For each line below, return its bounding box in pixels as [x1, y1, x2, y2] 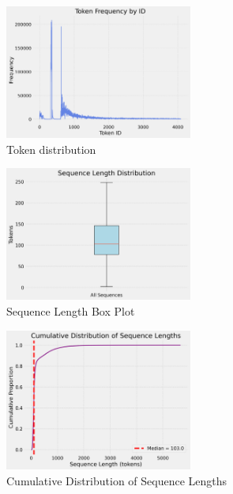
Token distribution [6, 140, 96, 157]
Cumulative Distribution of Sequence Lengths [6, 472, 227, 488]
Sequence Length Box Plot [6, 303, 135, 320]
